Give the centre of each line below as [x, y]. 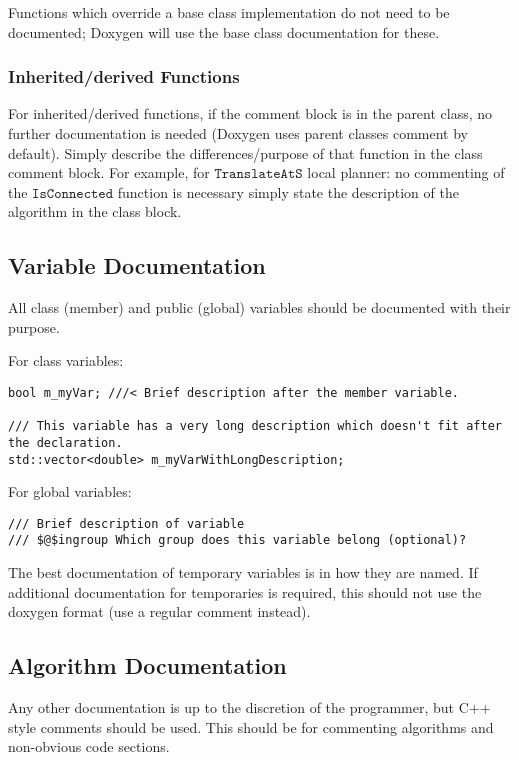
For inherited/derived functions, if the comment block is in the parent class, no [250, 113]
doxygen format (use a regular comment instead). [159, 611]
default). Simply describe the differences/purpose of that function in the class [245, 152]
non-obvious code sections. [89, 746]
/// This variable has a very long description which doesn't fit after [255, 426]
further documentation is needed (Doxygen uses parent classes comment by [238, 133]
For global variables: [70, 491]
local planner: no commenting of [406, 172]
